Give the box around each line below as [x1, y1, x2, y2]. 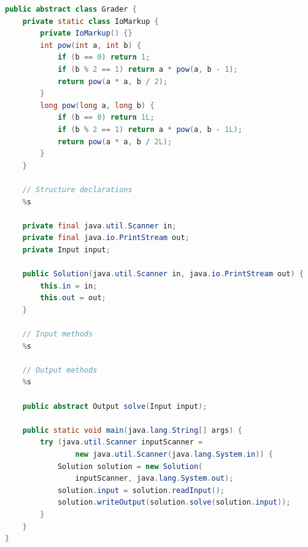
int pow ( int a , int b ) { [40, 41, 142, 50]
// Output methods [22, 365, 98, 374]
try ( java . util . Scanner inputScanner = [40, 438, 203, 447]
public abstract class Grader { [5, 5, 137, 14]
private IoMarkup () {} [40, 29, 133, 38]
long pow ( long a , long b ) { [40, 101, 155, 110]
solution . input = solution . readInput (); [57, 486, 225, 495]
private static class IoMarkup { [22, 17, 159, 26]
